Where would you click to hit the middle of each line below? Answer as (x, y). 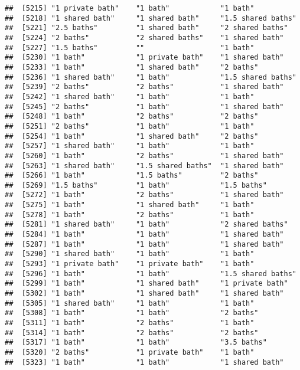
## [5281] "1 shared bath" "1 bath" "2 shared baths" (146, 225)
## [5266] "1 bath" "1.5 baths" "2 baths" (132, 176)
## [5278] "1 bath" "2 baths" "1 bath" (130, 215)
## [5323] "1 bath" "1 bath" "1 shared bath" (144, 362)
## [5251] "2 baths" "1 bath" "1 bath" (130, 126)
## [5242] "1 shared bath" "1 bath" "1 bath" (130, 96)
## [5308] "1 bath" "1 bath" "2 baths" (132, 313)
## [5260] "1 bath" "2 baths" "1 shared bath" (144, 155)
